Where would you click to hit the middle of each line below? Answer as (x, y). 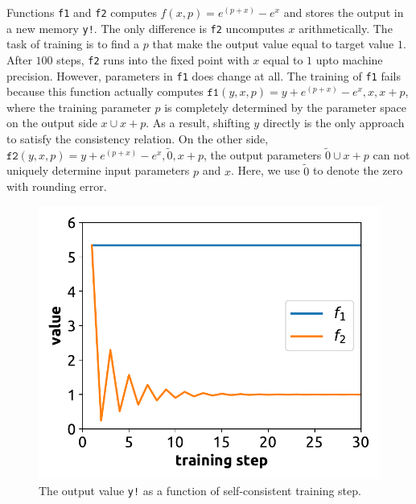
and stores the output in (344, 12)
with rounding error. (57, 186)
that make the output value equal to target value (273, 44)
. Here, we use (265, 170)
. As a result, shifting (198, 123)
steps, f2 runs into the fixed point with (153, 59)
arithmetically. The (346, 28)
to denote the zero (358, 170)
